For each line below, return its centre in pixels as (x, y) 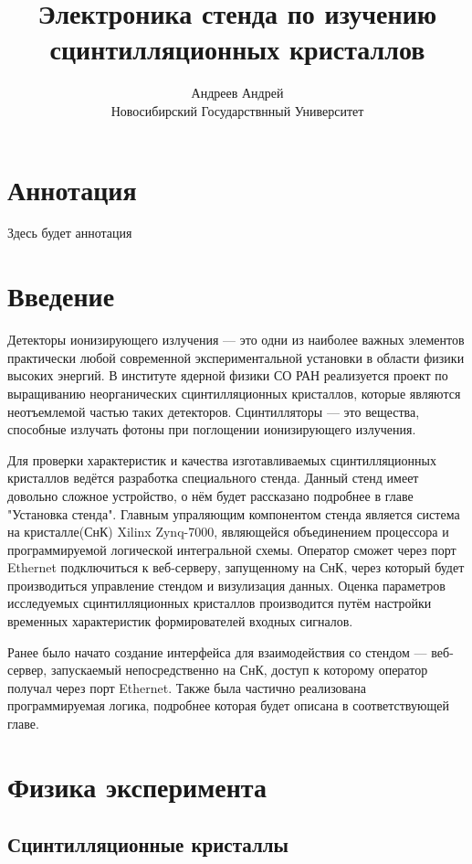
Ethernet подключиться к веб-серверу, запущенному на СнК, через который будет (236, 567)
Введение (61, 296)
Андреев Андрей (237, 93)
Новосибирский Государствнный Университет (237, 110)
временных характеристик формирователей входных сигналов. (180, 621)
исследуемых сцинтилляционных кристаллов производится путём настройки (220, 603)
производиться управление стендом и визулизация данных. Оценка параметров (226, 585)
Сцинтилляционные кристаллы (148, 844)
